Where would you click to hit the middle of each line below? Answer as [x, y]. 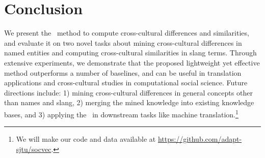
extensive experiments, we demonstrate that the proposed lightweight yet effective [132, 62]
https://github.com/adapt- [200, 139]
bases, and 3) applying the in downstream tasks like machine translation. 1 [121, 113]
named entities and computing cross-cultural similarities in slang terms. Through [130, 53]
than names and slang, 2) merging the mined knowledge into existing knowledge [129, 102]
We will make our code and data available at [86, 139]
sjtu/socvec [34, 149]
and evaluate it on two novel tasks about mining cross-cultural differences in [123, 42]
